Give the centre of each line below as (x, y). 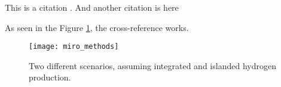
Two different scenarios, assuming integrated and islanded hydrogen (152, 65)
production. (50, 77)
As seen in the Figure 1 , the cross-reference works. (97, 27)
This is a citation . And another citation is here (92, 7)
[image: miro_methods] (74, 47)
